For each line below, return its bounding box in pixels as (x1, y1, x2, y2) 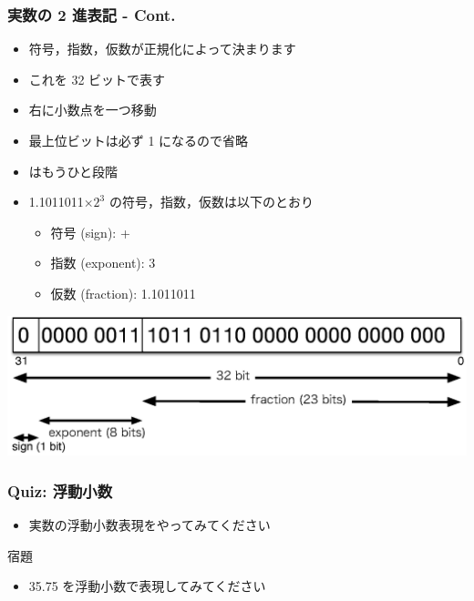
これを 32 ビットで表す (28, 69, 166, 88)
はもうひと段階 (28, 161, 118, 180)
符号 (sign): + (50, 222, 130, 241)
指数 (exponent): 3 (50, 253, 156, 272)
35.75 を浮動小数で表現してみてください (28, 576, 266, 596)
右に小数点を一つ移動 (28, 100, 157, 119)
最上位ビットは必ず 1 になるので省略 (28, 131, 249, 149)
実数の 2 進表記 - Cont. (7, 3, 176, 25)
